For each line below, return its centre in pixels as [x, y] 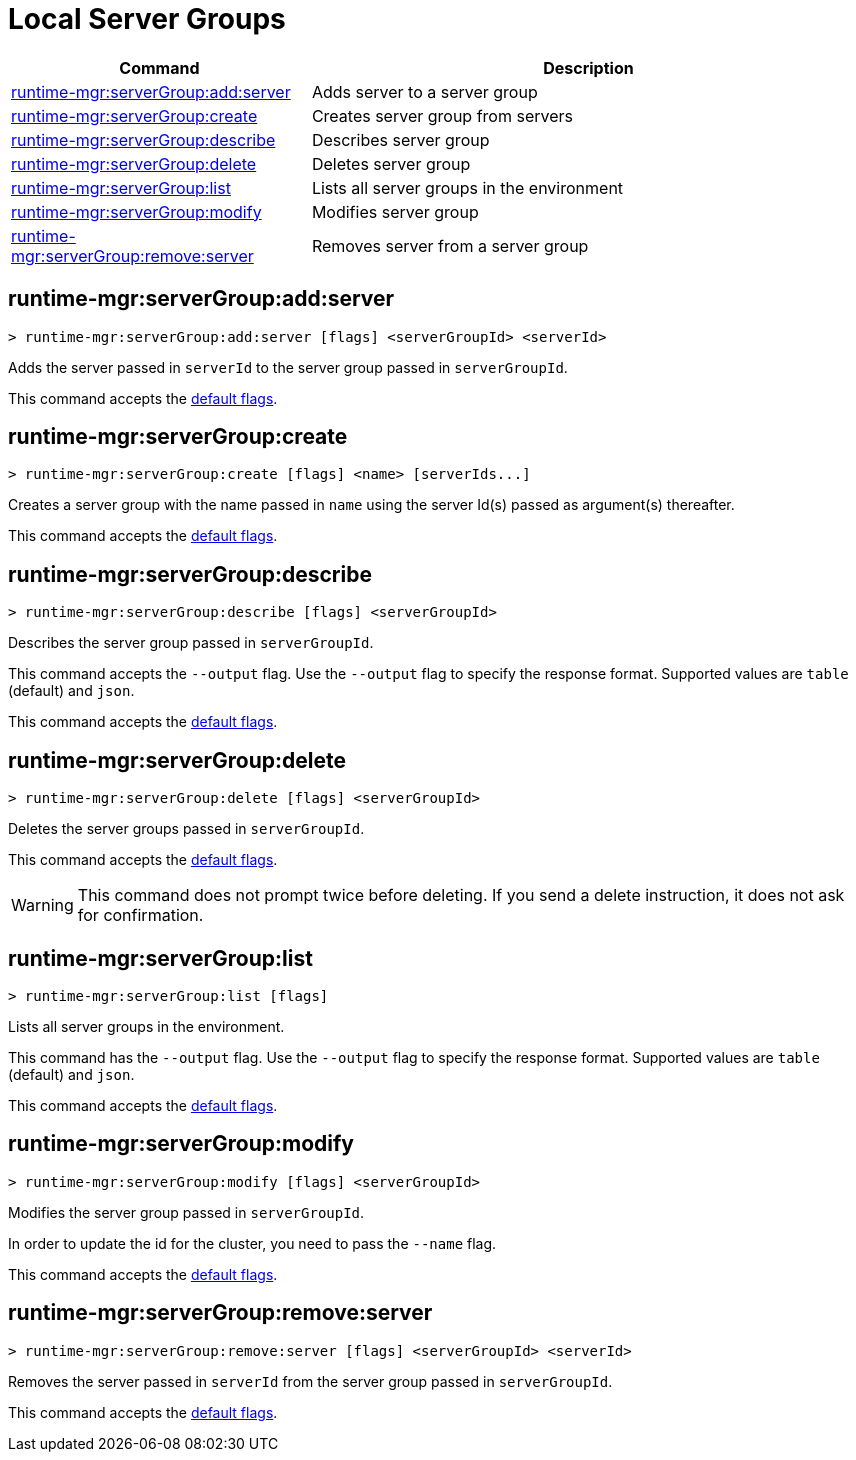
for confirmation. [140, 915]
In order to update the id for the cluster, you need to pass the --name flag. [252, 1243]
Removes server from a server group [450, 245]
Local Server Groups [147, 19]
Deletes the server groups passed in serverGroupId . [186, 829]
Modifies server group [395, 211]
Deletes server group [391, 163]
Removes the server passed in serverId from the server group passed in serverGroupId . [310, 1381]
